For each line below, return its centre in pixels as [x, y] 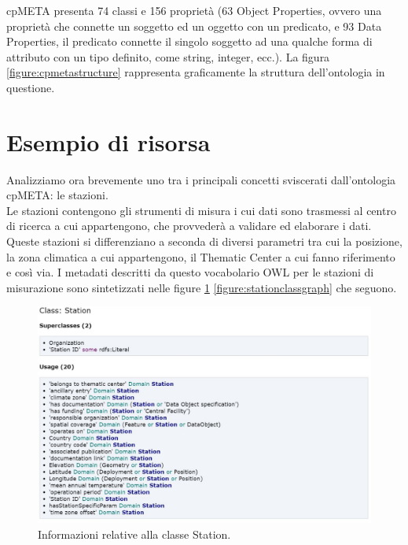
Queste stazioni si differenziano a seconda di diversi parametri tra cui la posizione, [204, 241]
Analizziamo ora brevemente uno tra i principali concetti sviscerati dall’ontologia [201, 179]
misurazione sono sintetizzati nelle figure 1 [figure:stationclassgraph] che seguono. [202, 287]
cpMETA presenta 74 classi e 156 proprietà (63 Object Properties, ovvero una [194, 10]
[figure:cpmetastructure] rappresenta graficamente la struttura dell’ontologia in [196, 72]
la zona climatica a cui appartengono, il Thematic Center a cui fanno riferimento [201, 256]
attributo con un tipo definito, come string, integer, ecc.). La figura [168, 56]
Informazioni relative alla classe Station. [134, 534]
